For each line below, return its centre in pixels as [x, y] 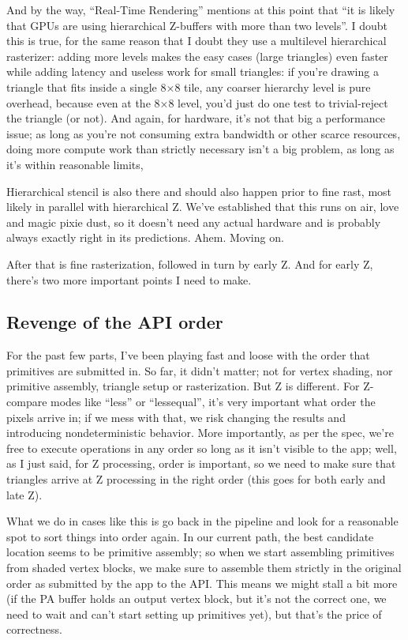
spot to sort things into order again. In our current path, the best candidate [190, 536]
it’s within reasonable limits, [75, 164]
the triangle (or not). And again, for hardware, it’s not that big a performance [196, 118]
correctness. [34, 629]
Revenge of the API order [115, 322]
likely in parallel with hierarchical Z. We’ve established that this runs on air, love [203, 207]
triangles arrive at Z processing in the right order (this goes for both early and [196, 479]
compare [27, 402]
